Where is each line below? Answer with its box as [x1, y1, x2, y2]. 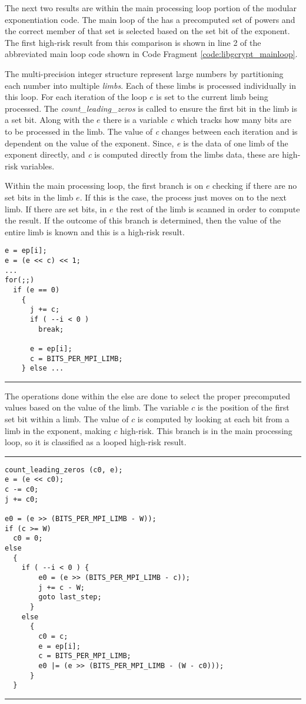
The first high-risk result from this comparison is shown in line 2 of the [5, 36, 261, 48]
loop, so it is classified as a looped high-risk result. [5, 436, 187, 448]
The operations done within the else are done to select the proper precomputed [5, 389, 290, 402]
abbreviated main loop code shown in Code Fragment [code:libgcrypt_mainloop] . [5, 48, 298, 60]
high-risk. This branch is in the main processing [120, 424, 292, 436]
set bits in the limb [5, 191, 74, 203]
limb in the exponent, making [5, 424, 111, 436]
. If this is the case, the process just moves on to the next [79, 191, 287, 203]
